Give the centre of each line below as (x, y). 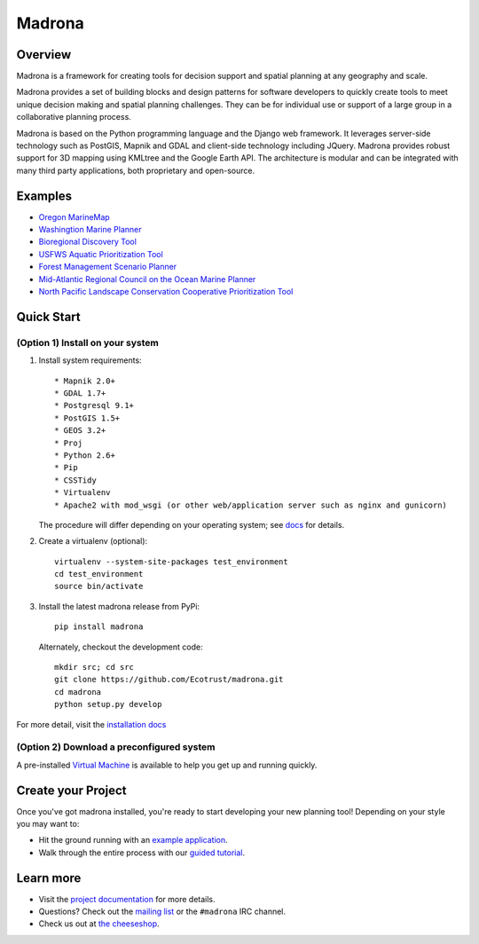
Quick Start (48, 316)
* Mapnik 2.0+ (85, 381)
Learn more (49, 878)
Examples (44, 196)
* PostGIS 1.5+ (87, 418)
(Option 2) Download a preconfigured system (116, 747)
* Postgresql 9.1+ (94, 405)
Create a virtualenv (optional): (93, 541)
